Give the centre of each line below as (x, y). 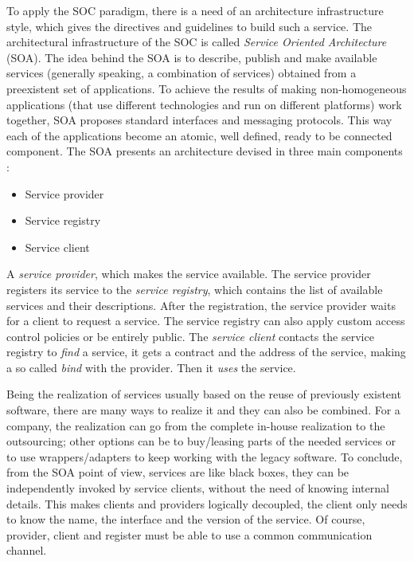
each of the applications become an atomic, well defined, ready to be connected (199, 135)
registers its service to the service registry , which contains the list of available (195, 289)
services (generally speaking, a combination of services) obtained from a (182, 73)
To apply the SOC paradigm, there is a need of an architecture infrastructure (195, 10)
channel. (27, 550)
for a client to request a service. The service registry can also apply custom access (206, 321)
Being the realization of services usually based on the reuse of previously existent (204, 394)
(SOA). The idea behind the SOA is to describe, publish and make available (192, 57)
